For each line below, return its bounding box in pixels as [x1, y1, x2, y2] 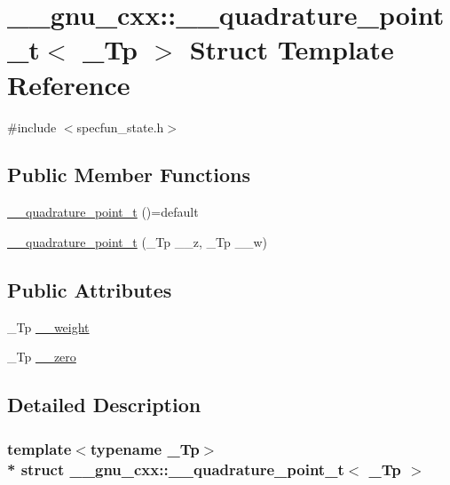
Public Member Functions [7, 161, 250, 188]
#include [7, 117, 57, 136]
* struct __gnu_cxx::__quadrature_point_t [7, 457, 344, 480]
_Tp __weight [7, 317, 90, 336]
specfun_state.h [76, 117, 164, 136]
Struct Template [189, 31, 394, 68]
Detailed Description [7, 391, 201, 418]
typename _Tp [90, 437, 200, 459]
